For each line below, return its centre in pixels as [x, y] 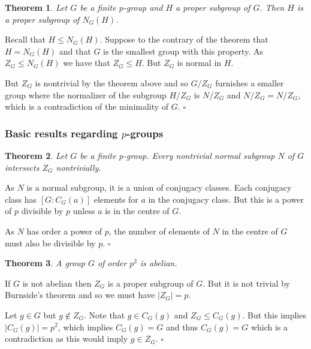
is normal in [199, 63]
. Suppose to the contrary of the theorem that [184, 39]
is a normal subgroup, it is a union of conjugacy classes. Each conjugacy [159, 187]
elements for [116, 199]
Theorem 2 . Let [36, 155]
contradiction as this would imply [67, 339]
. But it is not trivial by [246, 283]
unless [84, 211]
